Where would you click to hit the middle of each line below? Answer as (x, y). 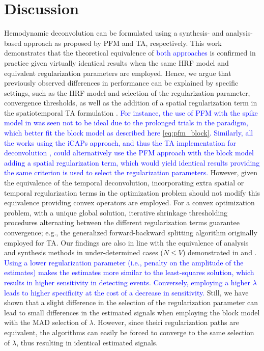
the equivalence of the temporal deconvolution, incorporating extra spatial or (124, 183)
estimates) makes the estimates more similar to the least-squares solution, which (129, 272)
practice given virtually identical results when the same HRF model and (116, 62)
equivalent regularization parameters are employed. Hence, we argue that (118, 73)
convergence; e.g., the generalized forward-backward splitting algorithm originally (131, 232)
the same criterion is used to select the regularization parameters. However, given (131, 172)
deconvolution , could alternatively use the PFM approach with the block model (129, 153)
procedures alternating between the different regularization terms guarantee (122, 222)
